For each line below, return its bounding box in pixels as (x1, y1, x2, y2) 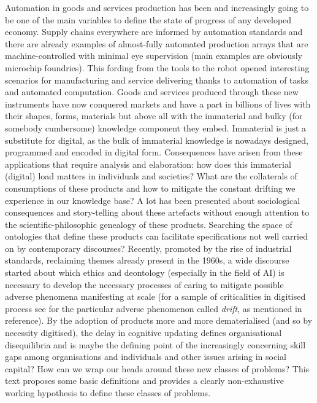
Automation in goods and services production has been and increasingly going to (5, 1, 309, 14)
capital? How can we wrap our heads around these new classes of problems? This (5, 362, 310, 375)
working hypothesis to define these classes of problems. (5, 386, 211, 399)
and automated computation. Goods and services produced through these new (5, 85, 299, 98)
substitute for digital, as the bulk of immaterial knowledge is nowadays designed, (5, 133, 308, 146)
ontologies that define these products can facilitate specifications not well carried (5, 230, 308, 243)
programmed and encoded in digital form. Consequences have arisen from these (5, 146, 303, 158)
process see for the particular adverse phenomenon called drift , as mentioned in (5, 302, 302, 315)
